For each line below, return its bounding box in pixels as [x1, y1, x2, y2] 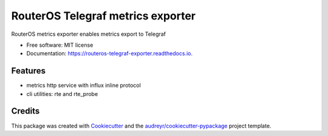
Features [11, 66, 46, 76]
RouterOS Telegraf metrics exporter [11, 9, 196, 22]
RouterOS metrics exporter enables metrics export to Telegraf [11, 30, 166, 38]
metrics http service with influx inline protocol [26, 82, 141, 89]
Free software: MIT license [26, 41, 94, 49]
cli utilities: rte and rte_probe [26, 90, 98, 97]
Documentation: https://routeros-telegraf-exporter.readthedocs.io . [26, 50, 193, 57]
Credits [11, 106, 40, 117]
